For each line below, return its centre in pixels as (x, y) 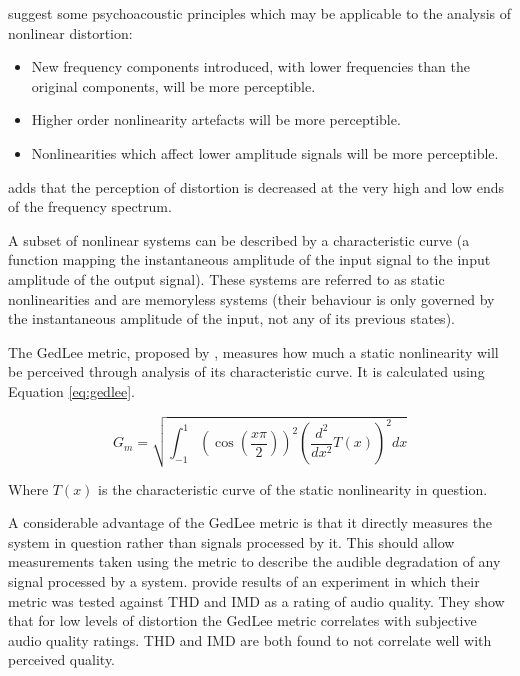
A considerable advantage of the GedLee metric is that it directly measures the (250, 522)
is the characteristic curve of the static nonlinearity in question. (293, 488)
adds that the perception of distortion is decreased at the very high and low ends (256, 186)
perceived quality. (62, 659)
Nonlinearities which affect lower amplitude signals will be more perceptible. (265, 152)
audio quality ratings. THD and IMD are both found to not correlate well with (250, 639)
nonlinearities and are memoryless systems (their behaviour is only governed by (251, 298)
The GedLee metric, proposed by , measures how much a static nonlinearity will (253, 351)
